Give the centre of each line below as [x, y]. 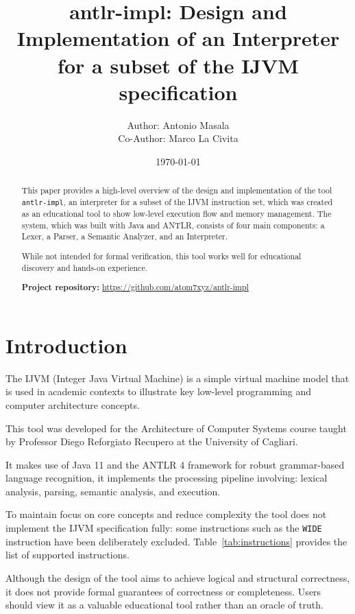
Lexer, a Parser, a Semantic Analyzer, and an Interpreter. [124, 236]
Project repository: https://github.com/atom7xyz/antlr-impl [135, 287]
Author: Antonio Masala [178, 125]
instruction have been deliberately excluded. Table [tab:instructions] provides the [176, 541]
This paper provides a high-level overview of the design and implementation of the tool [177, 190]
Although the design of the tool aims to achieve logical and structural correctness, [178, 577]
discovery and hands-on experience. [84, 267]
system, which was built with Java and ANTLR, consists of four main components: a [173, 225]
